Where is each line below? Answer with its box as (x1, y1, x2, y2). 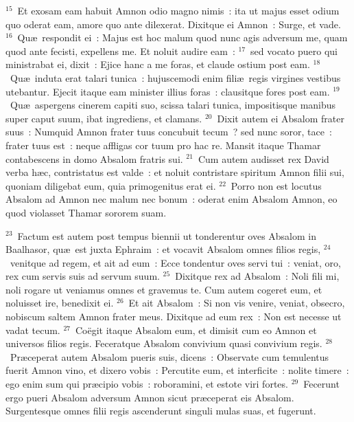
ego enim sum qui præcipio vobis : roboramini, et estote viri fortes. (5, 377, 288, 391)
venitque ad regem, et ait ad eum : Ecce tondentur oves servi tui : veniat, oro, (10, 255, 341, 269)
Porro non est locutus (231, 178, 322, 192)
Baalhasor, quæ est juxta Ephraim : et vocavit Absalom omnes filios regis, (5, 242, 321, 256)
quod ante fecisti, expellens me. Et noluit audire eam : (5, 43, 235, 58)
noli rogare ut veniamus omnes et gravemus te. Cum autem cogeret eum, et (5, 282, 322, 296)
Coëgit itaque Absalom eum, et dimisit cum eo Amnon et (75, 322, 317, 337)
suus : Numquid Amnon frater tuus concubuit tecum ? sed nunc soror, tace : (5, 124, 332, 139)
